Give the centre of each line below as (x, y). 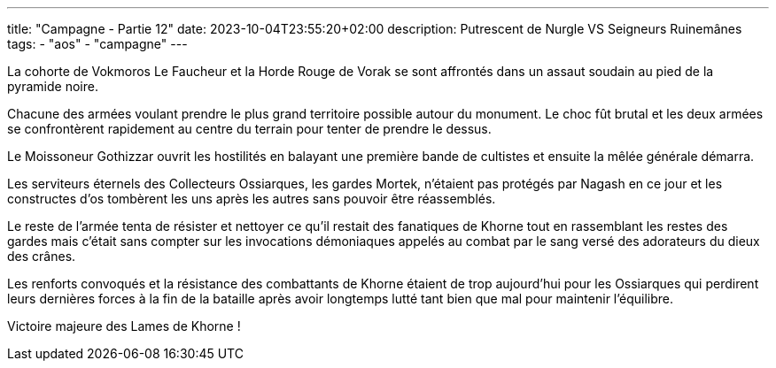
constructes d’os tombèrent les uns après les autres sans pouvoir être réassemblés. (252, 199)
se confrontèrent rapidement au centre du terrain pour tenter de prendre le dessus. (249, 129)
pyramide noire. (53, 86)
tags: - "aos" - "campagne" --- (97, 44)
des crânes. (42, 256)
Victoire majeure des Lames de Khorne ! (124, 326)
